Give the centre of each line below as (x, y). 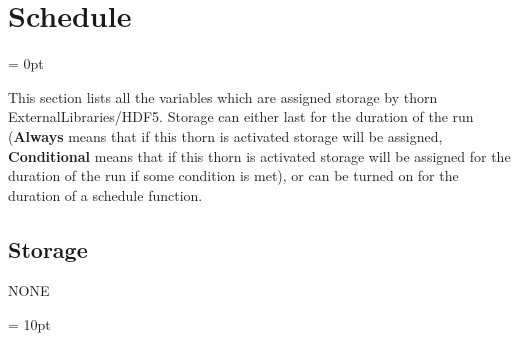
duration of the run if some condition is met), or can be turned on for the (233, 175)
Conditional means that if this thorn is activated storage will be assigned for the (259, 155)
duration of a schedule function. (105, 194)
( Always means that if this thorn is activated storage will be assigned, (225, 135)
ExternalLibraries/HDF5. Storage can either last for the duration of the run (241, 116)
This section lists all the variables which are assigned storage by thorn (223, 96)
